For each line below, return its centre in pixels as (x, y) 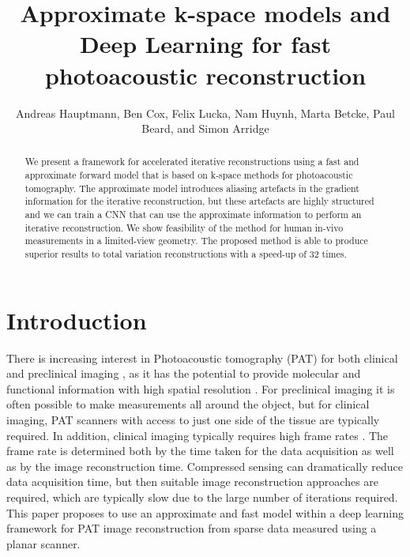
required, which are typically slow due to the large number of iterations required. (202, 497)
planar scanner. (43, 543)
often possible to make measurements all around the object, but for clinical (188, 404)
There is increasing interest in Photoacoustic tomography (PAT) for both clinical (202, 358)
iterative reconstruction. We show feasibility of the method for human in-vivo (184, 227)
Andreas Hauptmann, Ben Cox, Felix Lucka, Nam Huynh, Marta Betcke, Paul (205, 113)
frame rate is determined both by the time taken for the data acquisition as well (200, 451)
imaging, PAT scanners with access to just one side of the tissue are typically (193, 420)
